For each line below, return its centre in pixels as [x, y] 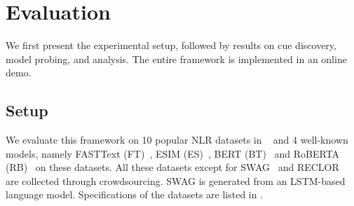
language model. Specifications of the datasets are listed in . [135, 194]
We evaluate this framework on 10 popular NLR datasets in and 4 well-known [177, 140]
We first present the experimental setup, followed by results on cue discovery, [171, 45]
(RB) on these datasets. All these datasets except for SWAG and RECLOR [172, 167]
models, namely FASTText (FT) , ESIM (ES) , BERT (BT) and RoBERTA [173, 153]
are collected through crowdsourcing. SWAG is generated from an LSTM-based [176, 180]
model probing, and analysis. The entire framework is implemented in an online [176, 59]
